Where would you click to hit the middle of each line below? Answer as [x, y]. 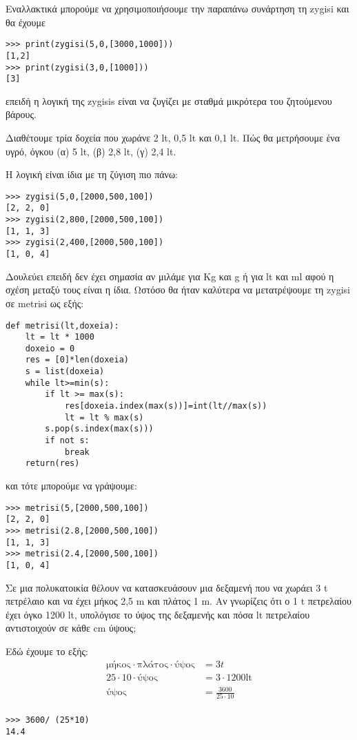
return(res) [52, 464]
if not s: [67, 441]
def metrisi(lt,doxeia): [62, 325]
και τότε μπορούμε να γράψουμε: [71, 486]
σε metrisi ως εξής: [45, 303]
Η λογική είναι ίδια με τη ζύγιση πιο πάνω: [92, 174]
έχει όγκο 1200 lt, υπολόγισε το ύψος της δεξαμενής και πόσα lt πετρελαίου [158, 614]
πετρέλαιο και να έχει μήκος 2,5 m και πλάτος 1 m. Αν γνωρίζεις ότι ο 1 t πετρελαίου [179, 601]
